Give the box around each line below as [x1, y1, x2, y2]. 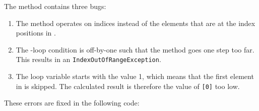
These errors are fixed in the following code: [4, 97, 140, 108]
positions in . [16, 27, 56, 38]
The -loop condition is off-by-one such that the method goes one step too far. [16, 44, 254, 54]
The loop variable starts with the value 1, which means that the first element [16, 71, 254, 81]
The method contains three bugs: [4, 1, 106, 11]
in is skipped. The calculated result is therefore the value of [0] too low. [16, 80, 240, 91]
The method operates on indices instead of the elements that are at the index [16, 17, 255, 28]
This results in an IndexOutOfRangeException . [16, 54, 161, 64]
